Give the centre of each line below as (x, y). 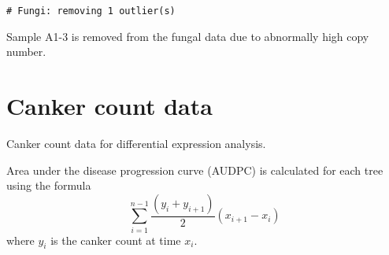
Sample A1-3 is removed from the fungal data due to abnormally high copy (188, 36)
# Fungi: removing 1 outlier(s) (91, 11)
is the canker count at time (116, 240)
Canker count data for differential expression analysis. (136, 143)
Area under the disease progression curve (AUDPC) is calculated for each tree (195, 170)
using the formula (49, 185)
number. (26, 52)
